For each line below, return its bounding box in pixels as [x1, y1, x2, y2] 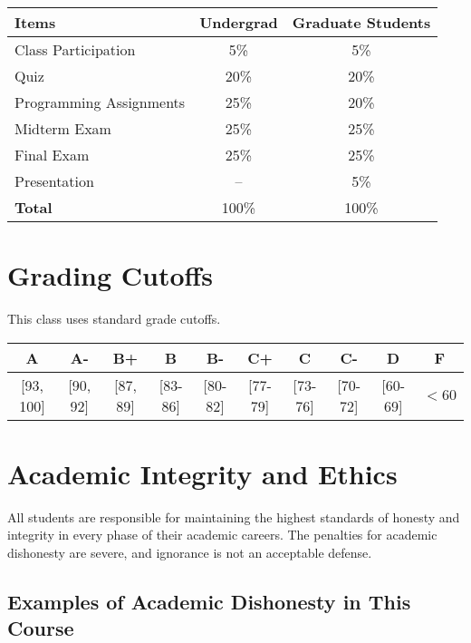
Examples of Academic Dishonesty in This [7, 588, 411, 616]
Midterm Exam [14, 118, 111, 139]
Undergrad [199, 12, 278, 33]
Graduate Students [292, 12, 431, 33]
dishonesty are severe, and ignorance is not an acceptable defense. [7, 543, 372, 562]
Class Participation [14, 39, 136, 60]
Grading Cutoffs [7, 257, 214, 294]
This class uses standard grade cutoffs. [7, 309, 221, 328]
